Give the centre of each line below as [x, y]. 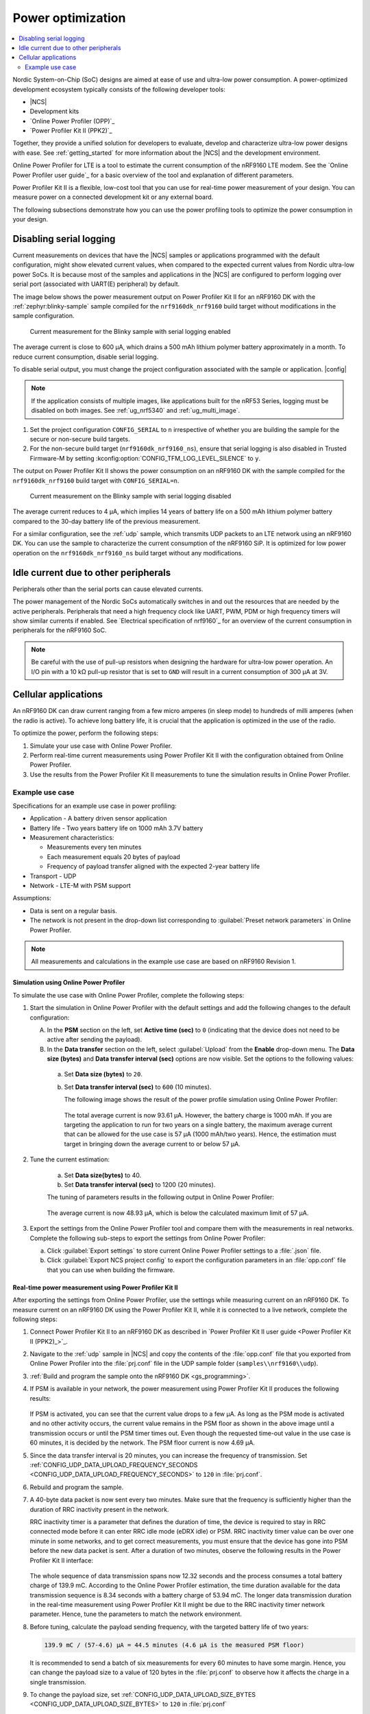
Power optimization [69, 18]
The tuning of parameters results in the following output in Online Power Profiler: [160, 1197]
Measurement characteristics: [72, 838]
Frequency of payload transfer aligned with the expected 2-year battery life [153, 867]
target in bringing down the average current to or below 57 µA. [152, 1144]
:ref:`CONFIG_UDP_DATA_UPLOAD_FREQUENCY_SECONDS [114, 1464]
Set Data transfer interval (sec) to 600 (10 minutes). [138, 1087]
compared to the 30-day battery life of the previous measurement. [107, 521]
